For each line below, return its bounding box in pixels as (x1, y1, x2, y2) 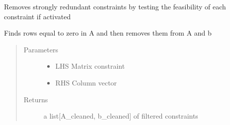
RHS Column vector (55, 77, 117, 87)
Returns (23, 94, 48, 104)
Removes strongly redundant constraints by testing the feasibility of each (4, 1, 226, 11)
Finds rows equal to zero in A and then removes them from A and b (4, 28, 212, 38)
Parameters (23, 44, 58, 54)
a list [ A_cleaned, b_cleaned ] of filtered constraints (43, 111, 198, 121)
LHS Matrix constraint (55, 61, 125, 71)
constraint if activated (4, 11, 71, 21)
